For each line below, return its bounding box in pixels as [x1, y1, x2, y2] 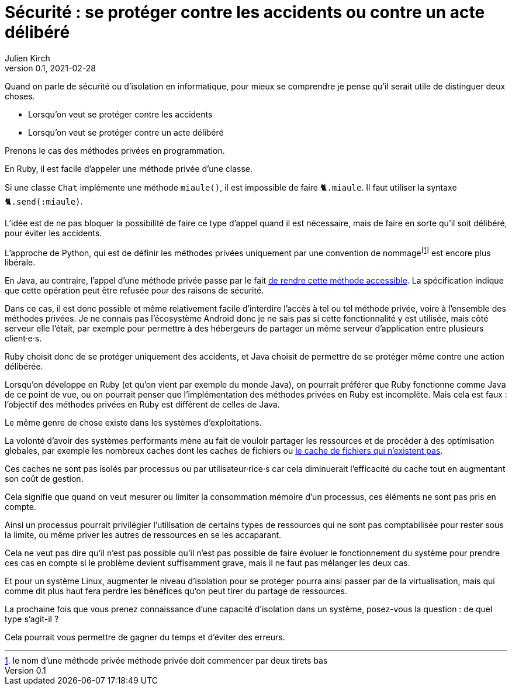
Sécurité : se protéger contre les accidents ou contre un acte [5, 2, 485, 22]
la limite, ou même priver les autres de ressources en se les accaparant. [5, 530, 282, 540]
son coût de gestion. [5, 474, 84, 484]
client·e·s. [5, 333, 42, 344]
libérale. [5, 257, 36, 268]
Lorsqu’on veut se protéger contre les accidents [28, 109, 213, 119]
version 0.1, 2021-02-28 [5, 63, 96, 73]
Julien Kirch [5, 53, 50, 63]
